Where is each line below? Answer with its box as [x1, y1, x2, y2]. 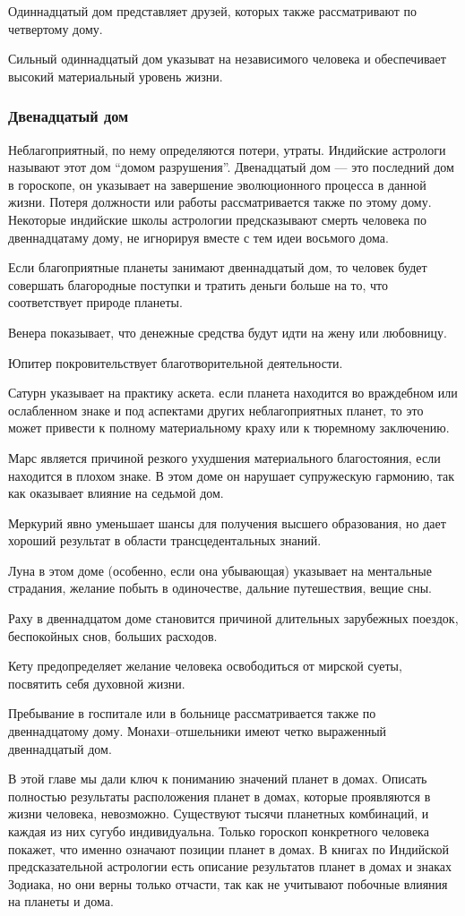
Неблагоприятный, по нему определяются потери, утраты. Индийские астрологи [8, 140, 446, 158]
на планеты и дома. [8, 892, 114, 911]
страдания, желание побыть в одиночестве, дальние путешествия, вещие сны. [8, 578, 433, 597]
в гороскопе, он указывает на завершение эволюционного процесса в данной [8, 175, 426, 193]
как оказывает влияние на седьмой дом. [8, 484, 224, 502]
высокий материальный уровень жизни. [8, 66, 223, 85]
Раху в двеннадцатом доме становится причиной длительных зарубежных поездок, [8, 609, 459, 628]
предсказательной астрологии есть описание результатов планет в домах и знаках [8, 857, 452, 876]
